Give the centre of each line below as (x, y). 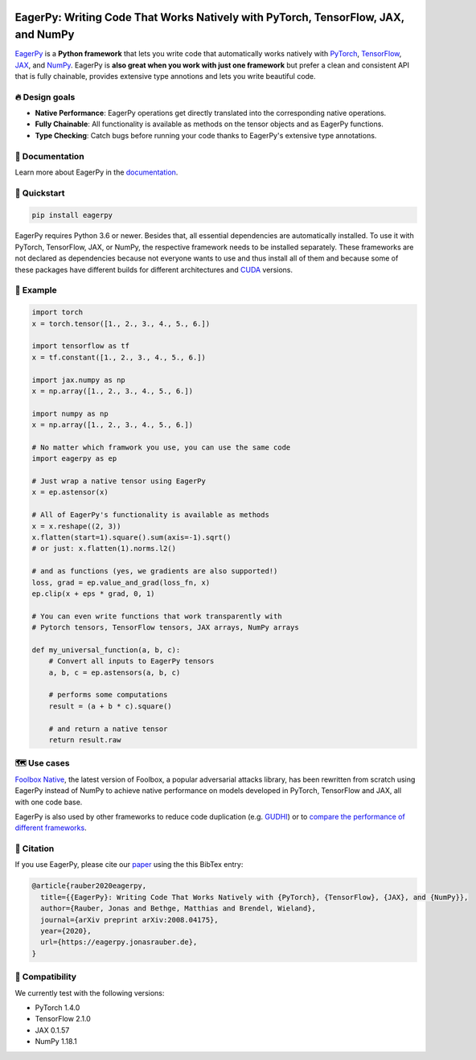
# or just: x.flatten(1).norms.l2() (104, 548)
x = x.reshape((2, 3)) (76, 526)
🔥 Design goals (45, 97)
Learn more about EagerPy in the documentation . (96, 172)
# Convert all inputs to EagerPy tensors (131, 661)
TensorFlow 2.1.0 (63, 1019)
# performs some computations (108, 695)
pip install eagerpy (72, 215)
